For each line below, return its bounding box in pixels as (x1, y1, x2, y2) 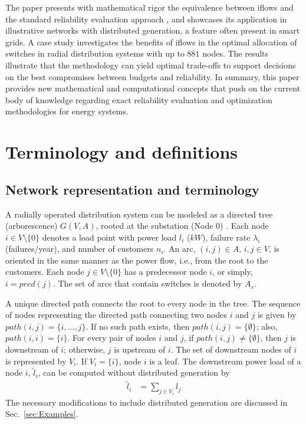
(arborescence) (5, 219, 58, 232)
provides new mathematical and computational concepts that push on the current (5, 82, 301, 94)
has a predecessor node (124, 265, 207, 278)
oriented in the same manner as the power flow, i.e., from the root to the (5, 254, 268, 266)
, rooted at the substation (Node (96, 219, 213, 232)
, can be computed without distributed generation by (38, 366, 230, 379)
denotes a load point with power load (42, 231, 177, 243)
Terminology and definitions (5, 140, 238, 164)
